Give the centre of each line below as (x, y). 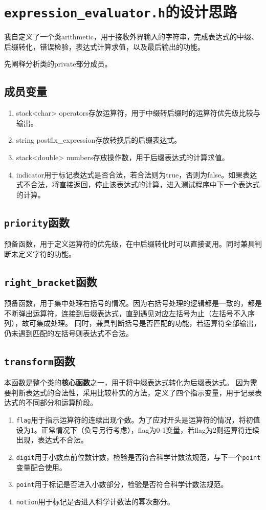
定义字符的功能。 (47, 253)
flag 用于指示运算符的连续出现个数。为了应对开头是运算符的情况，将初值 (138, 420)
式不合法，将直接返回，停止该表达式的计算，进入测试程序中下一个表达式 (138, 184)
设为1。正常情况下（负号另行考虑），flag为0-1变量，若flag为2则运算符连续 (138, 429)
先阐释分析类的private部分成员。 (58, 64)
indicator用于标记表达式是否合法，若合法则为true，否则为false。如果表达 (137, 174)
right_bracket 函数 (51, 281)
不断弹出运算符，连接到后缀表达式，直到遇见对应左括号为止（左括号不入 (126, 313)
